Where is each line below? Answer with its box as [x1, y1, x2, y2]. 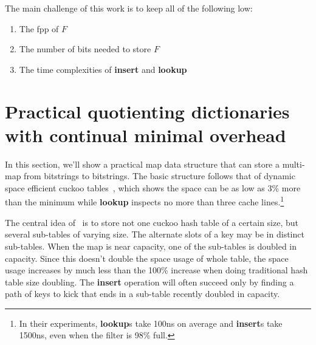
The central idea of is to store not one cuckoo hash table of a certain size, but [5, 216, 298, 228]
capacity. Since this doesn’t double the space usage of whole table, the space [5, 251, 289, 264]
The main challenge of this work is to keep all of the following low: [5, 2, 253, 14]
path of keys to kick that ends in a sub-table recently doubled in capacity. [5, 287, 280, 300]
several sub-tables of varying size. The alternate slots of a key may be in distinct [5, 228, 304, 241]
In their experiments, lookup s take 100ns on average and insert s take [19, 316, 283, 329]
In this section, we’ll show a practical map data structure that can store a [5, 157, 280, 170]
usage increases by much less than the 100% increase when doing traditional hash [5, 264, 308, 276]
